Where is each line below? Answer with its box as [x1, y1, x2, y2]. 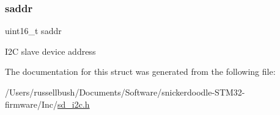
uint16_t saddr [5, 24, 62, 37]
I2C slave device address [5, 44, 96, 57]
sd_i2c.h [57, 97, 90, 110]
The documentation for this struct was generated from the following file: [5, 65, 276, 78]
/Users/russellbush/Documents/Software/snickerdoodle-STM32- [5, 86, 245, 98]
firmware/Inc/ [5, 97, 58, 110]
